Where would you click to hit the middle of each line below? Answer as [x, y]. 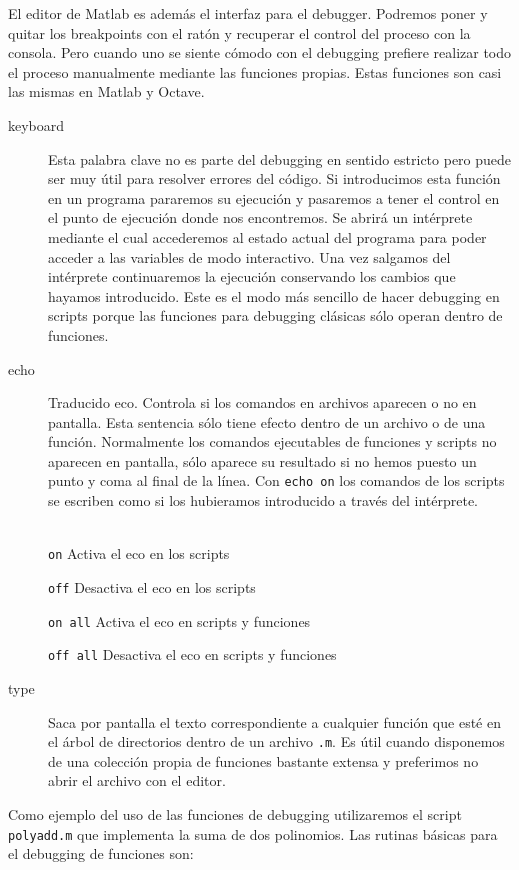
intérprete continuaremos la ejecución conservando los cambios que [252, 276]
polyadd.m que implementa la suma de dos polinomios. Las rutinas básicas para [253, 833]
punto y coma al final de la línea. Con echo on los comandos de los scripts [276, 480]
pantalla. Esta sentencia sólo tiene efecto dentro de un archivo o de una [267, 421]
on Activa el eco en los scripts [139, 553]
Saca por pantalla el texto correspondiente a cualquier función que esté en [274, 721]
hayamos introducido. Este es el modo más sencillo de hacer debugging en [274, 295]
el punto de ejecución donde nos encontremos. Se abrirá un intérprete [260, 217]
